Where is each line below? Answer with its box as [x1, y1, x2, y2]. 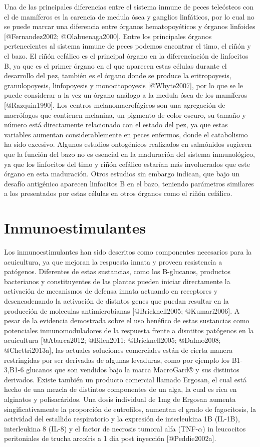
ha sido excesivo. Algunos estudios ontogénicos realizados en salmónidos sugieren [4, 139, 252, 149]
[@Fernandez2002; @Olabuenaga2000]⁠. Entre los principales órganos [4, 31, 212, 41]
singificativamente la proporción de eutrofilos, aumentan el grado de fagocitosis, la [4, 403, 256, 414]
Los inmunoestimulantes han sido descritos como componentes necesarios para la [4, 247, 252, 257]
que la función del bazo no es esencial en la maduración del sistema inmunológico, [4, 148, 255, 159]
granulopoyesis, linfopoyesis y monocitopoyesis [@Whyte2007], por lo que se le [4, 80, 243, 90]
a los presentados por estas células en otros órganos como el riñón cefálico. [4, 188, 232, 198]
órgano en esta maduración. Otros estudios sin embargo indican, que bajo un [4, 168, 240, 179]
